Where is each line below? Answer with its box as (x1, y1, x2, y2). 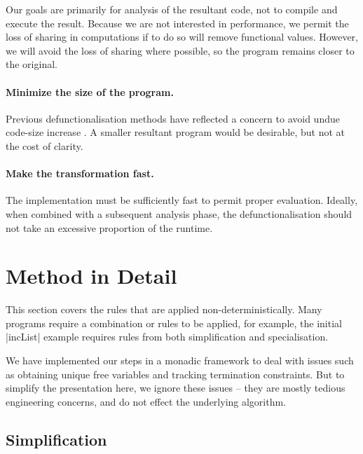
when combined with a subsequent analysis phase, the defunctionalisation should (6, 206, 352, 221)
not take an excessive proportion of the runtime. (6, 220, 213, 235)
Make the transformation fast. (6, 166, 154, 181)
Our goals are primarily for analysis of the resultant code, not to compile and (6, 2, 338, 16)
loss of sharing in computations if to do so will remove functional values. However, (6, 29, 359, 44)
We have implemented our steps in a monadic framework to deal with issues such (6, 353, 354, 368)
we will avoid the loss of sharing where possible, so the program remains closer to (6, 43, 355, 57)
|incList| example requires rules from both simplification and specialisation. (6, 329, 329, 344)
